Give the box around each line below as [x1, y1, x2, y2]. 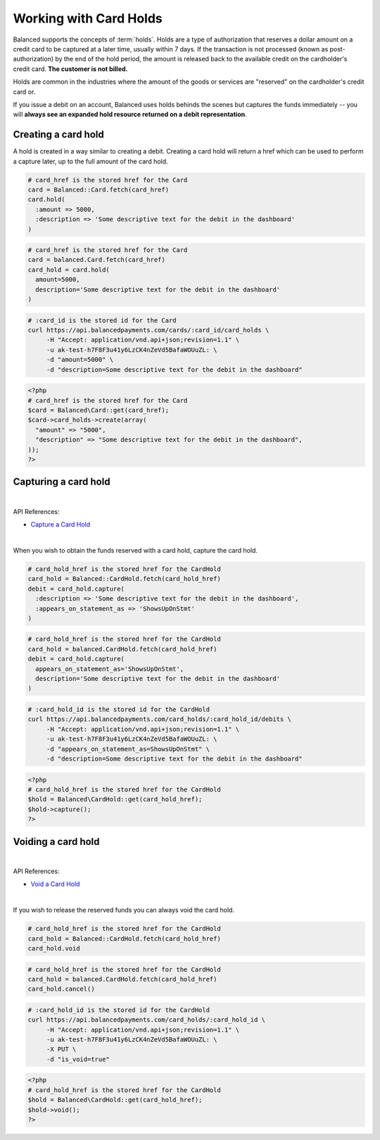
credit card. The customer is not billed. [13, 64, 128, 73]
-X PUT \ [46, 1046, 77, 1053]
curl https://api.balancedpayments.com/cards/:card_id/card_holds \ [27, 326, 270, 334]
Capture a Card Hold [30, 520, 91, 529]
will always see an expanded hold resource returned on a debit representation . [13, 110, 247, 119]
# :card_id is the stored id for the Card [27, 316, 177, 324]
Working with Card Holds [13, 11, 163, 26]
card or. [13, 87, 36, 96]
